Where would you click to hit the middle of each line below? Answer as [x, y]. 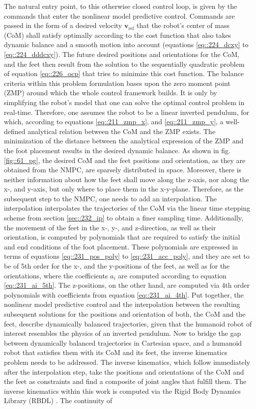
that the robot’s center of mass [183, 25]
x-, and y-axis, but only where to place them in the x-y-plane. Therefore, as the [124, 189]
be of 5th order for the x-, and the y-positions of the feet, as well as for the [117, 266]
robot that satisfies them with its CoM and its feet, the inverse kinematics [116, 352]
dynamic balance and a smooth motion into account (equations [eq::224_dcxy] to [126, 44]
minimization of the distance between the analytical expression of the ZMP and [124, 141]
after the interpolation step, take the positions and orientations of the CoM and [124, 371]
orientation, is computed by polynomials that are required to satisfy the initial [122, 237]
